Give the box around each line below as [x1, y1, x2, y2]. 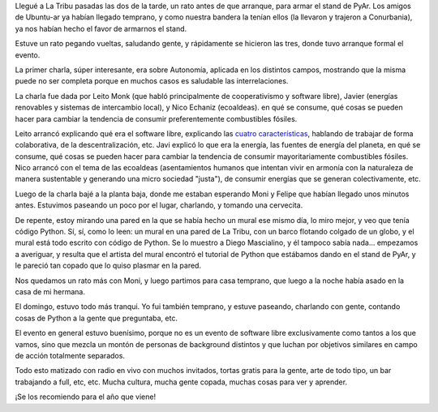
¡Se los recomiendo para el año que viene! [15, 392, 157, 401]
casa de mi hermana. [15, 286, 85, 296]
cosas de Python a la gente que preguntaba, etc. [15, 313, 178, 323]
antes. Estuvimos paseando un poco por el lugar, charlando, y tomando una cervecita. [15, 200, 303, 210]
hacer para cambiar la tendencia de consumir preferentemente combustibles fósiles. [15, 114, 298, 123]
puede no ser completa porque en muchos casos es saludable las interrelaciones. [15, 76, 289, 86]
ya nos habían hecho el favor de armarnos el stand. [15, 24, 187, 33]
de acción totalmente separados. [15, 350, 126, 360]
